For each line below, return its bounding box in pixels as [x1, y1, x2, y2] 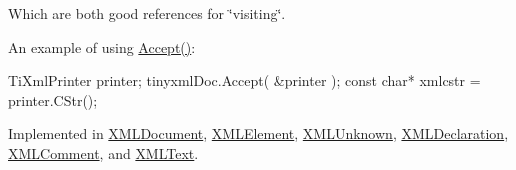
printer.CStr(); [8, 89, 98, 110]
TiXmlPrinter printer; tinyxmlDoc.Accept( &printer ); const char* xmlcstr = [8, 70, 481, 91]
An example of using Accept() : [8, 36, 196, 57]
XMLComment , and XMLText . [8, 142, 199, 163]
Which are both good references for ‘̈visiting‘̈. [8, 3, 286, 23]
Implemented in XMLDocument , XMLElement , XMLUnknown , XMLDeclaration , [8, 123, 509, 144]
